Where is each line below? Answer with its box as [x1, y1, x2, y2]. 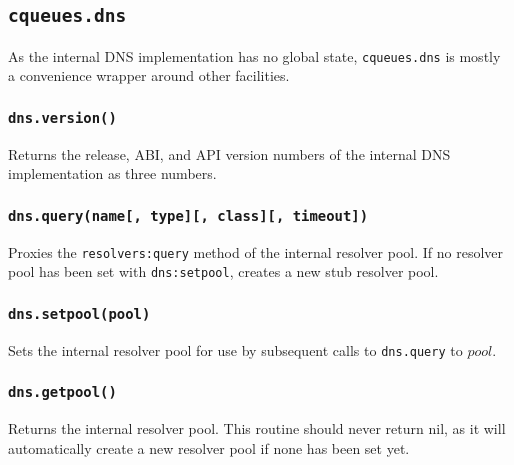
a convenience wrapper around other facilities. [8, 65, 290, 86]
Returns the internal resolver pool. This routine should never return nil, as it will [8, 418, 506, 439]
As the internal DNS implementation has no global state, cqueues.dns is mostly [8, 45, 501, 66]
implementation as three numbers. [8, 163, 217, 184]
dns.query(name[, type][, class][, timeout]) [8, 207, 369, 224]
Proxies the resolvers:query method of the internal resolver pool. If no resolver [8, 241, 503, 262]
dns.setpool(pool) [8, 306, 151, 323]
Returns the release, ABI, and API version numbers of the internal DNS [8, 143, 451, 164]
